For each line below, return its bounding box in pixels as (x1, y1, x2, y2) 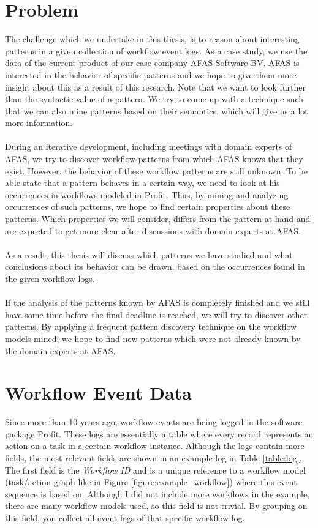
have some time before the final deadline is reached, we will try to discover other (5, 308, 308, 321)
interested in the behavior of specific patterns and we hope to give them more (5, 68, 297, 81)
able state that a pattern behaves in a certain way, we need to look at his (5, 176, 280, 189)
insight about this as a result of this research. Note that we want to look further (5, 80, 306, 93)
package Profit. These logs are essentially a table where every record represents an (5, 427, 314, 440)
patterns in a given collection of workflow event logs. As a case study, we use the (5, 44, 308, 57)
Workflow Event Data (5, 380, 192, 405)
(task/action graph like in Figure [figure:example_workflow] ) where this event (5, 475, 297, 488)
